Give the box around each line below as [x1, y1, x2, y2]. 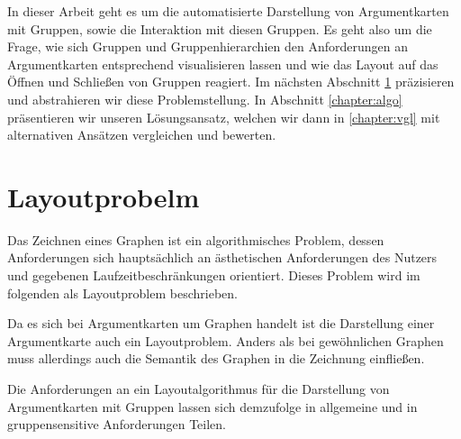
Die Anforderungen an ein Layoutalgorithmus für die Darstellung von [7, 380, 390, 398]
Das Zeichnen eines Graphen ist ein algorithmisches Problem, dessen [7, 230, 384, 249]
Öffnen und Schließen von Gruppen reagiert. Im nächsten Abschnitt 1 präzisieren [7, 72, 455, 91]
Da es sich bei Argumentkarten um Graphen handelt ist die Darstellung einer [7, 314, 435, 333]
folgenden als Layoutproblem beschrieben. [7, 283, 238, 302]
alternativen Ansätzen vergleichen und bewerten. [7, 125, 276, 144]
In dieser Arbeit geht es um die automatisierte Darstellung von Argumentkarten [7, 2, 449, 20]
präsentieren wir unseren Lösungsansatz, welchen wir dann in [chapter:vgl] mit [7, 107, 440, 126]
